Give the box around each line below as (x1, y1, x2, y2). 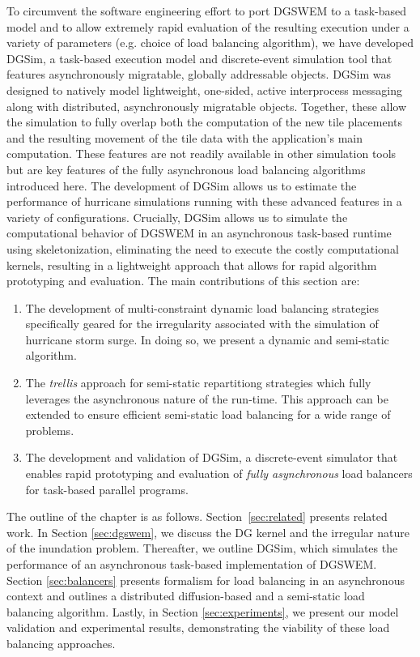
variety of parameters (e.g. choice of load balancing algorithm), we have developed (6, 34, 414, 51)
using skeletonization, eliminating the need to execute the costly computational (6, 240, 399, 257)
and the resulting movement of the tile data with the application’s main (6, 129, 363, 146)
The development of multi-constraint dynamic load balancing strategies (25, 299, 380, 316)
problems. (25, 421, 74, 438)
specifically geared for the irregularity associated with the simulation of (25, 315, 379, 332)
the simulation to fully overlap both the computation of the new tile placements (6, 113, 403, 130)
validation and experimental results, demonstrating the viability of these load (6, 619, 390, 636)
